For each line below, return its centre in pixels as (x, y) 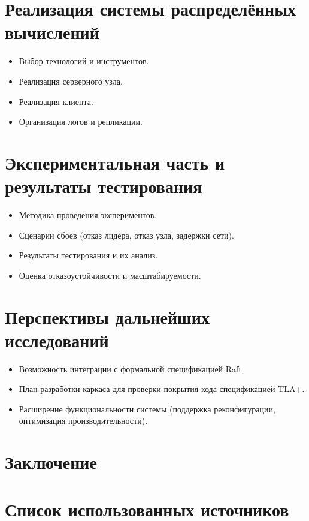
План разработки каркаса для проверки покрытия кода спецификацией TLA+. (162, 389)
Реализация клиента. (56, 101)
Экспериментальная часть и (115, 162)
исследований (57, 340)
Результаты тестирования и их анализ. (88, 255)
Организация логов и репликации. (81, 121)
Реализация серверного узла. (71, 81)
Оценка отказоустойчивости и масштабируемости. (110, 275)
